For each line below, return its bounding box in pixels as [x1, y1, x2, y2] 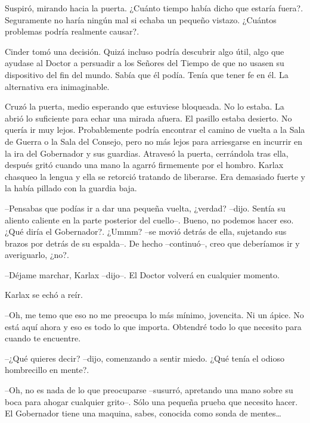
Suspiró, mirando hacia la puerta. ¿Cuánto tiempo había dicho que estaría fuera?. [5, 2, 303, 14]
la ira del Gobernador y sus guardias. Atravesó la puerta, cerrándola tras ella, [5, 147, 289, 159]
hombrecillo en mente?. [5, 363, 89, 376]
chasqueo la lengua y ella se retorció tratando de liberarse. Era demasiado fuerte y [5, 170, 305, 182]
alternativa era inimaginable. [5, 80, 110, 92]
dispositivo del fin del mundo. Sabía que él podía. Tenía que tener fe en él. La [5, 68, 289, 80]
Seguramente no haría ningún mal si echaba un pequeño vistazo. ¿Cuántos [5, 13, 277, 26]
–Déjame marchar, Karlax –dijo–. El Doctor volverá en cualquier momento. [5, 268, 280, 281]
